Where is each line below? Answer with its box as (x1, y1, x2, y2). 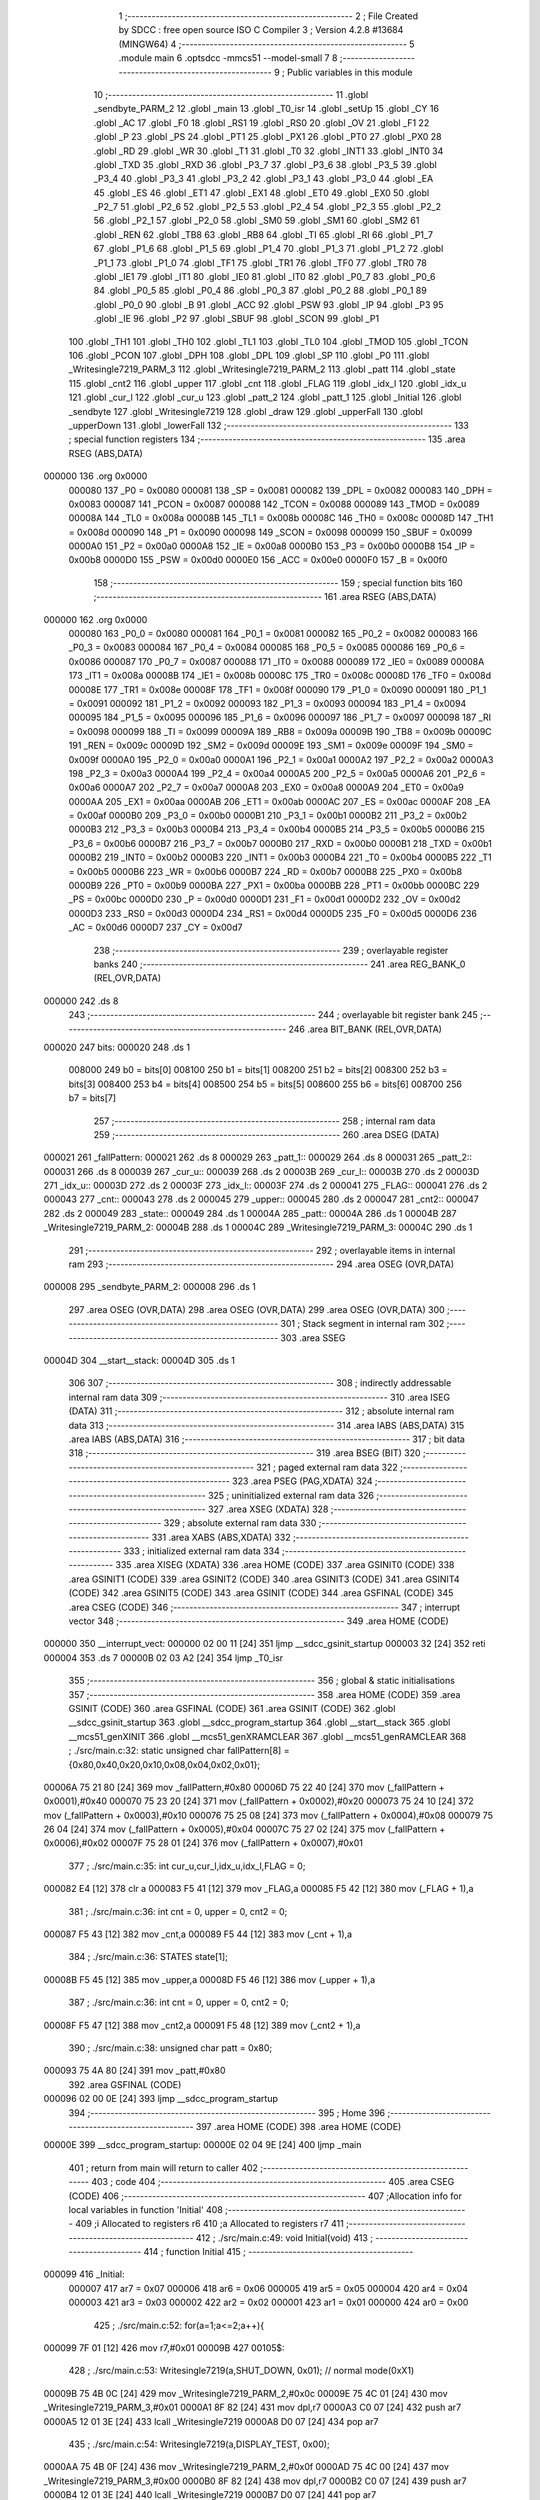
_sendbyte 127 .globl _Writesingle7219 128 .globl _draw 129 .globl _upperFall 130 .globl (68, 405, 424, 417)
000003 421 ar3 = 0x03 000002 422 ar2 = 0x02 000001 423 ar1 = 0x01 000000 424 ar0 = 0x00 (68, 2296, 469, 2309)
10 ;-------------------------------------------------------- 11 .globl (93, 88, 369, 100)
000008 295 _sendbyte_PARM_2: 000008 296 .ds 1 (43, 1281, 257, 1293)
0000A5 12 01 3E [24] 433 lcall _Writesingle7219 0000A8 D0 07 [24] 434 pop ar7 (43, 2415, 379, 2427)
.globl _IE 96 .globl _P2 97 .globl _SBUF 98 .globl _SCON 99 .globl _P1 (93, 313, 380, 325)
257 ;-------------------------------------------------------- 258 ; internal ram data (93, 1115, 436, 1127)
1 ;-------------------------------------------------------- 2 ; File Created (118, 10, 419, 22)
